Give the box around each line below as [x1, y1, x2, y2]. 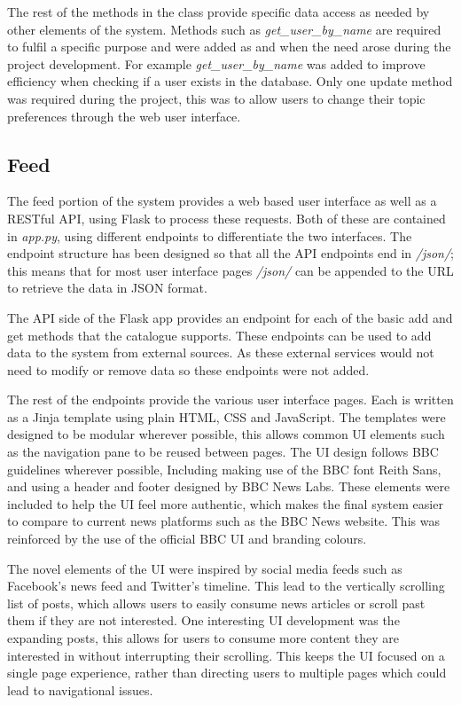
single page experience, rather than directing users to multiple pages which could [7, 663, 447, 682]
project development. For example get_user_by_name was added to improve [7, 54, 426, 73]
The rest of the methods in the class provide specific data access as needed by [7, 3, 430, 20]
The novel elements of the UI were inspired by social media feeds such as [7, 559, 402, 577]
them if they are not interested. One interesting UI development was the [7, 611, 400, 630]
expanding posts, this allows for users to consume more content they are [7, 629, 400, 647]
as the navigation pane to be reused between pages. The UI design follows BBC [7, 443, 439, 461]
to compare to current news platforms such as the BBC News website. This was [7, 512, 440, 530]
